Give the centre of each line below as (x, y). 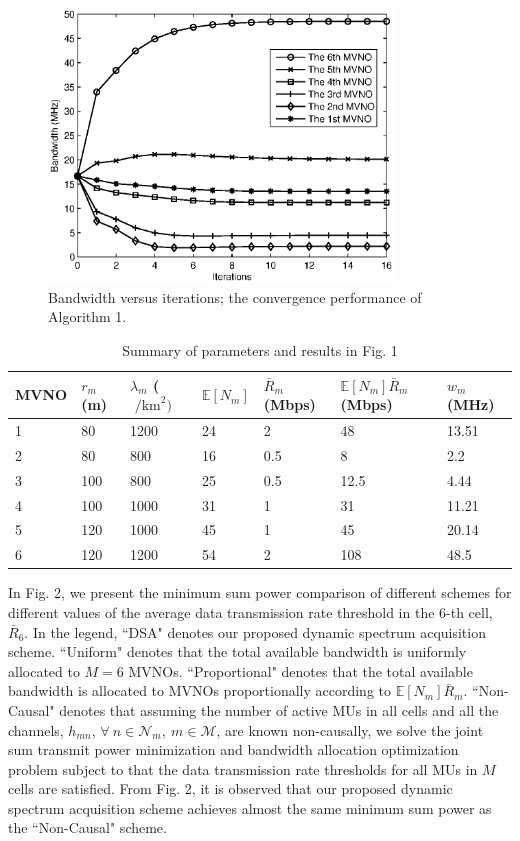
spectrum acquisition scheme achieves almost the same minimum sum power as (250, 807)
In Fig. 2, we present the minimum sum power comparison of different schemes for (260, 592)
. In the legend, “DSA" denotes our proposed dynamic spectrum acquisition (255, 631)
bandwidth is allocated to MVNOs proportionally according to (199, 690)
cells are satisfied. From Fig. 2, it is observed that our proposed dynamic (230, 788)
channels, (36, 729)
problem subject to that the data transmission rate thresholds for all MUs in (243, 768)
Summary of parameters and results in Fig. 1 (260, 350)
